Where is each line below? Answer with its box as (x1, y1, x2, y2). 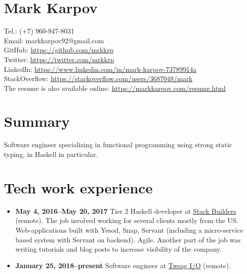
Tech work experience (4, 177, 153, 197)
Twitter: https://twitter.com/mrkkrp (4, 54, 114, 64)
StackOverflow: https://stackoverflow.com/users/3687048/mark (4, 73, 193, 84)
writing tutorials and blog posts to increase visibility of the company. (15, 244, 222, 254)
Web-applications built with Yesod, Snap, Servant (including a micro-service (15, 224, 243, 235)
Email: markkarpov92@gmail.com (4, 35, 104, 45)
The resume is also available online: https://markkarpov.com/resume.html (4, 83, 226, 93)
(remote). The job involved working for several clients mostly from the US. (15, 215, 239, 225)
